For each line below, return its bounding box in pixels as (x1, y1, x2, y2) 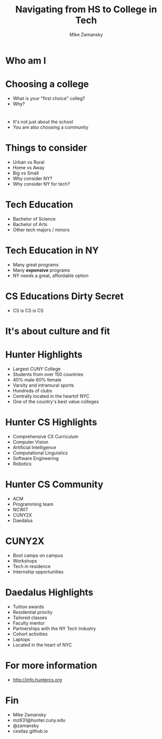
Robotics (12, 461, 32, 467)
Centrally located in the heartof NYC (12, 393, 90, 399)
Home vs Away (12, 165, 45, 170)
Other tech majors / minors (12, 227, 70, 233)
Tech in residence (12, 563, 51, 569)
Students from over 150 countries (12, 371, 84, 377)
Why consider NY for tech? (12, 181, 70, 187)
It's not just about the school (12, 119, 73, 125)
